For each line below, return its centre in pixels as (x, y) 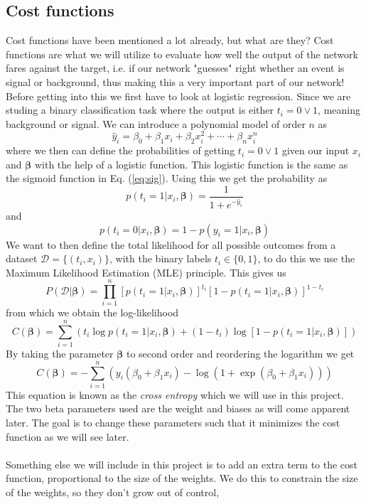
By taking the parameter (60, 354)
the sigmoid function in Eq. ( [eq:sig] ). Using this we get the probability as (167, 178)
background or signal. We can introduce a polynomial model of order (156, 123)
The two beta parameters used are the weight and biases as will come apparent (178, 408)
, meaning (339, 110)
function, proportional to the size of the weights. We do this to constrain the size (182, 478)
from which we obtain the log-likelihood (92, 312)
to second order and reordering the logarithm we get (240, 354)
